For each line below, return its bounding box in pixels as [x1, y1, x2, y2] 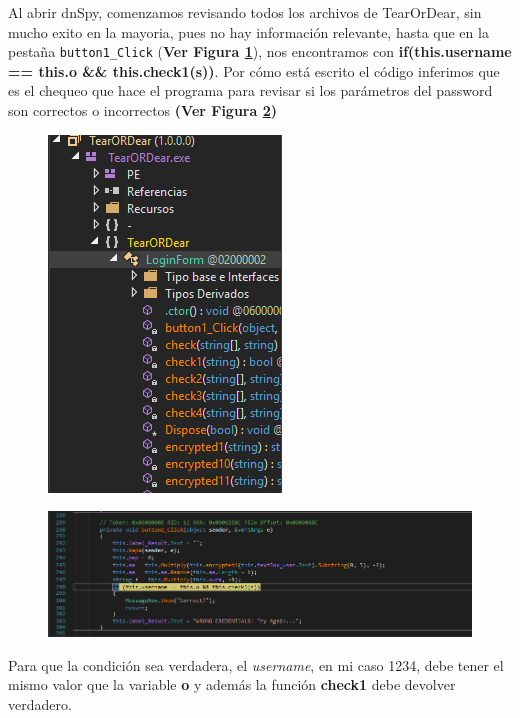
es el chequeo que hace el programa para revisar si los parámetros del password [8, 80, 493, 101]
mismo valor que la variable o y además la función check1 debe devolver [8, 674, 456, 695]
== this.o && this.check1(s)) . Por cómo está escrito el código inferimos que [8, 60, 500, 81]
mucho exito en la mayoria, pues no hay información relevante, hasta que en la [8, 21, 489, 42]
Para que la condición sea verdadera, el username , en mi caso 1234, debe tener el [8, 654, 504, 675]
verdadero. [8, 694, 72, 715]
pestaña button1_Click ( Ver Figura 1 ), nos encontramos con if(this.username [8, 41, 512, 62]
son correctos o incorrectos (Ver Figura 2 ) [8, 100, 278, 121]
